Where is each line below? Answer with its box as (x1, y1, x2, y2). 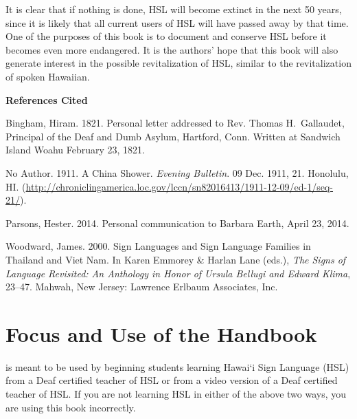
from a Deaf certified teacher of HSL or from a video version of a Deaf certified (5, 373, 338, 387)
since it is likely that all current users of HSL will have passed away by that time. (5, 15, 349, 30)
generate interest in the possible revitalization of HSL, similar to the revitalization (5, 56, 352, 70)
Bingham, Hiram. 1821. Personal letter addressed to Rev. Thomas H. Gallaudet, (5, 116, 345, 130)
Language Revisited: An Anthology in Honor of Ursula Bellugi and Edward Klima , (5, 266, 351, 280)
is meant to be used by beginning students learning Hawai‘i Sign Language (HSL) (5, 359, 349, 374)
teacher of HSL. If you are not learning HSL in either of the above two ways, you (5, 387, 347, 400)
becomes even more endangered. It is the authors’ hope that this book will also (5, 42, 338, 56)
